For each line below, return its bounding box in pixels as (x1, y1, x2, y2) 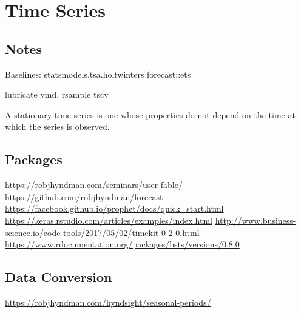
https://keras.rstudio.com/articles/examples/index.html (5, 214, 212, 226)
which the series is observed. (5, 120, 110, 133)
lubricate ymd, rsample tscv (5, 88, 109, 101)
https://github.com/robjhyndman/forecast (5, 190, 163, 203)
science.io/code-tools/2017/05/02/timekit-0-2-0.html (5, 226, 200, 238)
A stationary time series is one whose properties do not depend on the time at (5, 108, 296, 121)
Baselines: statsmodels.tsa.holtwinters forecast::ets (5, 67, 191, 80)
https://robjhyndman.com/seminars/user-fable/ (5, 178, 183, 191)
